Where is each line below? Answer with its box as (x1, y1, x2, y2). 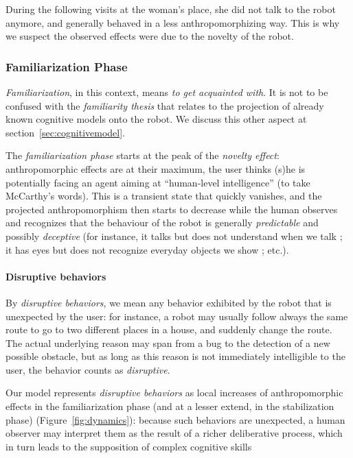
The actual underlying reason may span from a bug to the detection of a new (5, 335, 330, 350)
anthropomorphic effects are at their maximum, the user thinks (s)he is (5, 161, 306, 176)
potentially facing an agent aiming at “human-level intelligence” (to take (5, 175, 310, 189)
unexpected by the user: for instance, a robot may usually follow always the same (5, 309, 348, 323)
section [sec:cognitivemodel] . (5, 125, 125, 139)
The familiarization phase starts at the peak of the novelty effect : (5, 148, 280, 162)
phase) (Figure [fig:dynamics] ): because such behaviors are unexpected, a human (5, 412, 345, 426)
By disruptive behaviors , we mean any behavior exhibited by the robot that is (5, 295, 332, 309)
